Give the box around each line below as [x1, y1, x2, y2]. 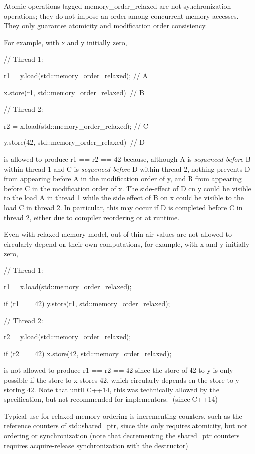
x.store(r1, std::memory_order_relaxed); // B [4, 87, 144, 97]
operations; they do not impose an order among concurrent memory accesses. [4, 10, 239, 21]
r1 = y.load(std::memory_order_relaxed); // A [4, 70, 148, 80]
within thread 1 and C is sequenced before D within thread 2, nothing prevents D [4, 163, 250, 174]
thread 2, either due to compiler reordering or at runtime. [4, 212, 180, 222]
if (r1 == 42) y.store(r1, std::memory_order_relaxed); [4, 298, 170, 309]
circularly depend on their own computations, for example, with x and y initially [4, 238, 250, 249]
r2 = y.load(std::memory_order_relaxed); [4, 331, 131, 342]
